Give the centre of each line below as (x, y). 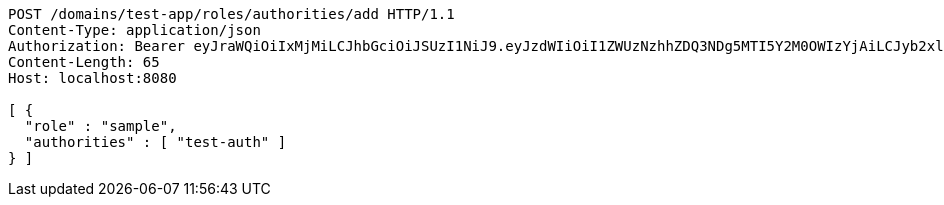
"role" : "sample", (100, 126)
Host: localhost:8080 (92, 78)
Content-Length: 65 (84, 62)
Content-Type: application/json (134, 30)
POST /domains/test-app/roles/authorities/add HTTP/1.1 (231, 14)
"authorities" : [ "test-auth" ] (155, 142)
